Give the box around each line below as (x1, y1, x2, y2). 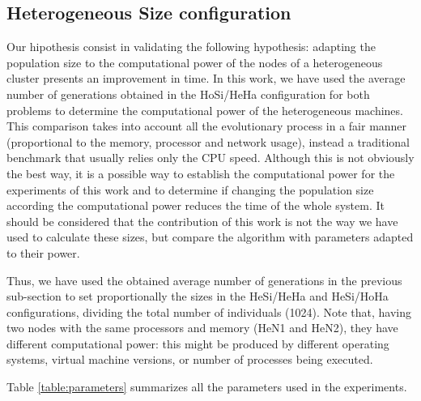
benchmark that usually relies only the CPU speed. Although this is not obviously (6, 149, 415, 166)
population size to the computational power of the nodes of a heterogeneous (6, 53, 383, 70)
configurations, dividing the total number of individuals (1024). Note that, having (6, 303, 412, 320)
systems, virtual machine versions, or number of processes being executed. (6, 351, 373, 368)
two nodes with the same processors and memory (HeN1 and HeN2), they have (6, 319, 398, 336)
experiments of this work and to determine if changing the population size (6, 181, 374, 198)
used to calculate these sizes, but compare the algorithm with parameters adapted (6, 228, 414, 245)
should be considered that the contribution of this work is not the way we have (6, 212, 398, 229)
